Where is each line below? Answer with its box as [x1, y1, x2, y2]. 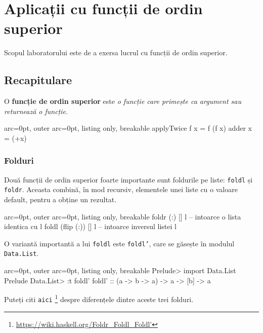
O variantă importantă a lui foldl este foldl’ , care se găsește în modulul [4, 238, 235, 248]
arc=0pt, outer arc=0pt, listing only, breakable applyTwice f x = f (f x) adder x [4, 123, 252, 133]
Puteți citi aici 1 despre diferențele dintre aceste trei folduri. [4, 292, 194, 304]
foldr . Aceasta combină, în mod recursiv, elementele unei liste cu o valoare [4, 184, 238, 195]
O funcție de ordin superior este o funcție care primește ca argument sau [4, 96, 241, 106]
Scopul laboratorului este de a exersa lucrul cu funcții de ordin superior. [4, 47, 228, 58]
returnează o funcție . [4, 105, 68, 116]
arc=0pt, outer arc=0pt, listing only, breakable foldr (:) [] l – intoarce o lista [4, 211, 241, 221]
